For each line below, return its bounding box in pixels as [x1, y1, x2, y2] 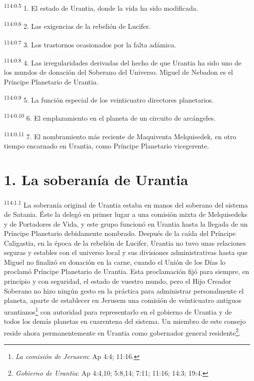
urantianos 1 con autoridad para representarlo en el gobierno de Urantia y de [4, 305, 232, 317]
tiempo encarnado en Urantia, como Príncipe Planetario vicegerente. [4, 140, 209, 150]
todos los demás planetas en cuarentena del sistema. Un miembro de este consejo [4, 316, 246, 326]
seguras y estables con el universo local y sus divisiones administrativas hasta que [4, 247, 248, 257]
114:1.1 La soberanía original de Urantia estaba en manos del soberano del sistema [4, 198, 248, 210]
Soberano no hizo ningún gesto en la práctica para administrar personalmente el [4, 285, 244, 296]
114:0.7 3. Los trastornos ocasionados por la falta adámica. [4, 38, 176, 49]
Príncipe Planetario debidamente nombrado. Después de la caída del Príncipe [4, 228, 236, 238]
